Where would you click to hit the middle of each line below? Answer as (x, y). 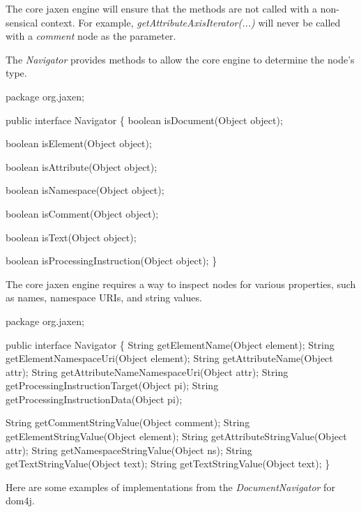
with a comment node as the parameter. (91, 36)
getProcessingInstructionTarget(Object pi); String (112, 385)
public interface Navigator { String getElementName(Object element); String (170, 344)
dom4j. (20, 500)
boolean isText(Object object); (71, 237)
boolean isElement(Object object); (79, 143)
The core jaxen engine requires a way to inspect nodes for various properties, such (181, 284)
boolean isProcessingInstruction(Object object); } (112, 261)
